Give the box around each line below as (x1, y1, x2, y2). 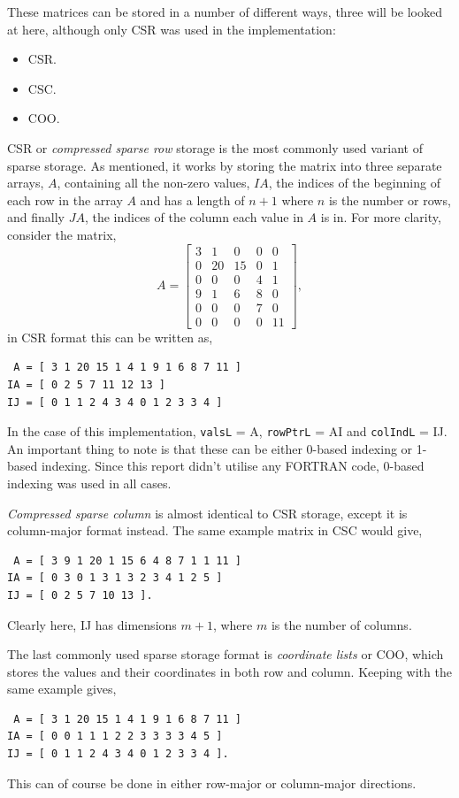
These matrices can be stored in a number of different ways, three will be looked (7, 3, 442, 20)
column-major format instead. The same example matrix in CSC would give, (7, 521, 423, 540)
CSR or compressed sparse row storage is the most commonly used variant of (7, 138, 423, 157)
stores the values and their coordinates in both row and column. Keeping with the (7, 662, 452, 680)
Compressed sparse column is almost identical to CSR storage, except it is (7, 503, 408, 522)
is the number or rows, (328, 190, 451, 209)
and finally (7, 208, 65, 226)
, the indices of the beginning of (268, 173, 440, 192)
